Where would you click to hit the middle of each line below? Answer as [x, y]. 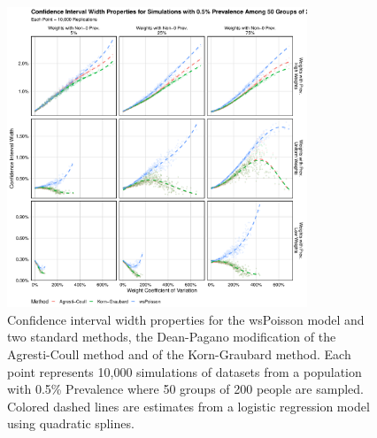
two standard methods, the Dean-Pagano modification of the [172, 337]
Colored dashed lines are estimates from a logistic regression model [188, 406]
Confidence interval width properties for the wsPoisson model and [186, 319]
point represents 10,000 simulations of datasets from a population [185, 371]
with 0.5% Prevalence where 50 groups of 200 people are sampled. [185, 389]
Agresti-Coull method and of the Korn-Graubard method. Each [179, 353]
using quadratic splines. [71, 423]
